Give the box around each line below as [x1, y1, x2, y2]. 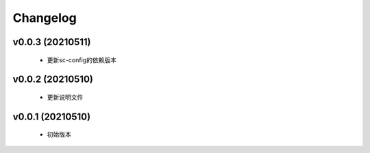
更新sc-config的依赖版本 [47, 55, 116, 64]
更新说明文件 [47, 93, 84, 101]
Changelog [12, 10, 77, 25]
